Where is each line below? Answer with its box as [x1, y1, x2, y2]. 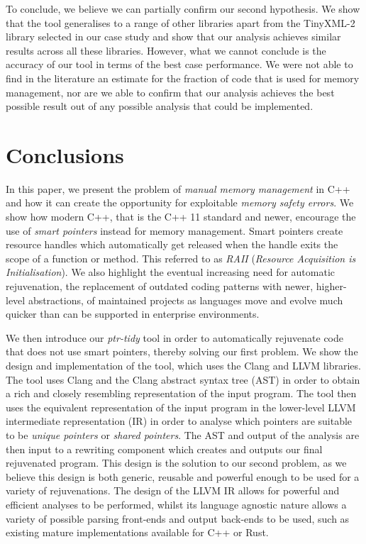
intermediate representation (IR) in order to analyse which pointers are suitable [6, 413, 353, 428]
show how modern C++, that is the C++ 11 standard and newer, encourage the [6, 209, 356, 224]
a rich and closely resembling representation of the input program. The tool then [6, 386, 357, 401]
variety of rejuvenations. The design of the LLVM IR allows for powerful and [6, 483, 340, 498]
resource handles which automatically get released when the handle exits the [6, 237, 338, 252]
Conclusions [6, 140, 124, 169]
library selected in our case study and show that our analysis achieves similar [6, 29, 341, 44]
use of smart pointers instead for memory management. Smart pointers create [6, 223, 343, 238]
